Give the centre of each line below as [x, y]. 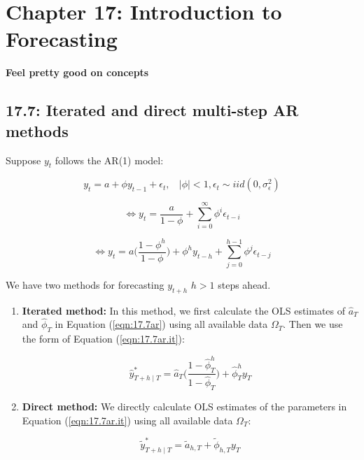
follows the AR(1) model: [109, 160]
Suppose [23, 160]
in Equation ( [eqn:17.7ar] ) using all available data [161, 324]
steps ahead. [244, 284]
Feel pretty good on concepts [77, 72]
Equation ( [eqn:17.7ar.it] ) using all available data [127, 420]
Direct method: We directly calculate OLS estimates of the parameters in [184, 407]
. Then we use [313, 324]
